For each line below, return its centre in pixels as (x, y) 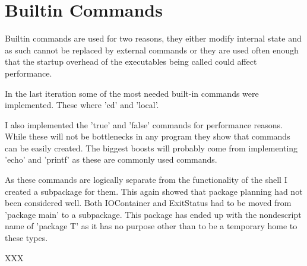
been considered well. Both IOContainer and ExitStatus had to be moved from (148, 203)
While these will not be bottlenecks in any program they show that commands (148, 136)
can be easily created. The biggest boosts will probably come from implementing (151, 148)
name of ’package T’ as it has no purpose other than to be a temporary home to (151, 226)
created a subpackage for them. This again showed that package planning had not (154, 191)
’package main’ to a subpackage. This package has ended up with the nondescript (153, 214)
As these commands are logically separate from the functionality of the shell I (146, 180)
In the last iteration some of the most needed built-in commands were (132, 93)
